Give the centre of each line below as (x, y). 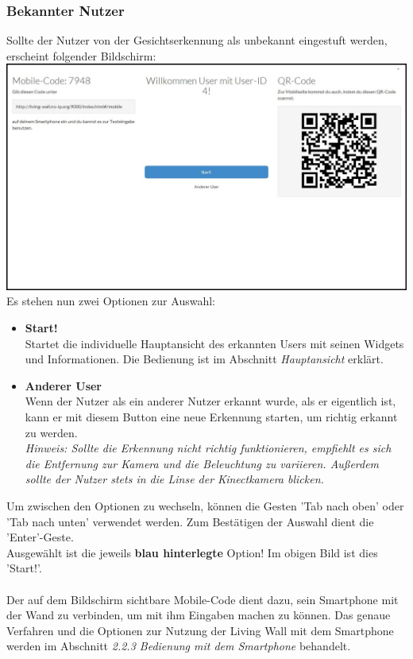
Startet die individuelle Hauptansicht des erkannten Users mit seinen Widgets (214, 343)
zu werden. (51, 432)
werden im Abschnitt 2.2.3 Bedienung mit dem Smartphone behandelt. (179, 646)
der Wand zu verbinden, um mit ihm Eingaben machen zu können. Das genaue (199, 615)
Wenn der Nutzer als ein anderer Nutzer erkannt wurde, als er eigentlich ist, (210, 401)
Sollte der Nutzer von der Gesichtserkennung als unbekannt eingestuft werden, (197, 40)
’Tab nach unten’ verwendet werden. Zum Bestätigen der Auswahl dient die (190, 521)
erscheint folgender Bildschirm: (81, 55)
